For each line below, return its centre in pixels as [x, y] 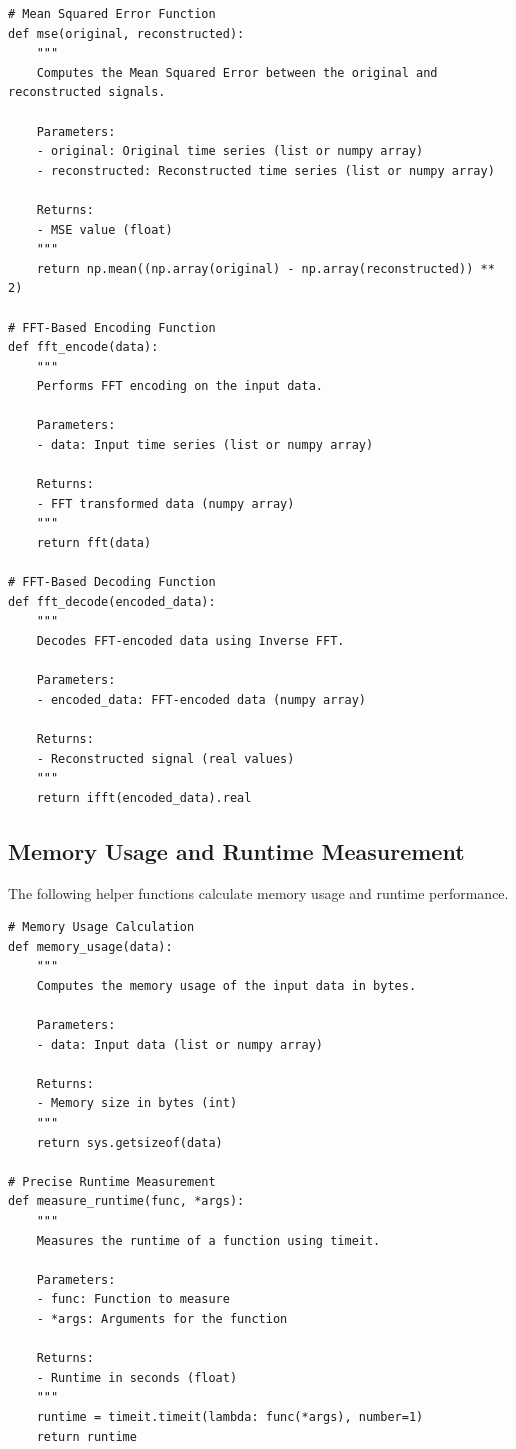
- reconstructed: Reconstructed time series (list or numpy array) [265, 170]
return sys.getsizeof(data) [129, 1142]
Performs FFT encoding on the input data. [179, 386]
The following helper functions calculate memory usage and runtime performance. [258, 892]
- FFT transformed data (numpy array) [165, 503]
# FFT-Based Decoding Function [112, 582]
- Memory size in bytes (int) [137, 1103]
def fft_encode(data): [83, 347]
